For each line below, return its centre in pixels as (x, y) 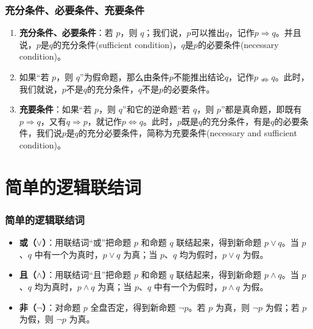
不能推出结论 (199, 77)
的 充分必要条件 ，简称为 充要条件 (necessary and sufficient (188, 133)
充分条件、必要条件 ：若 (66, 33)
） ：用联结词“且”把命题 (87, 275)
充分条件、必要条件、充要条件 (75, 9)
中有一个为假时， (188, 286)
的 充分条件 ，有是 (237, 121)
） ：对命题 (62, 307)
